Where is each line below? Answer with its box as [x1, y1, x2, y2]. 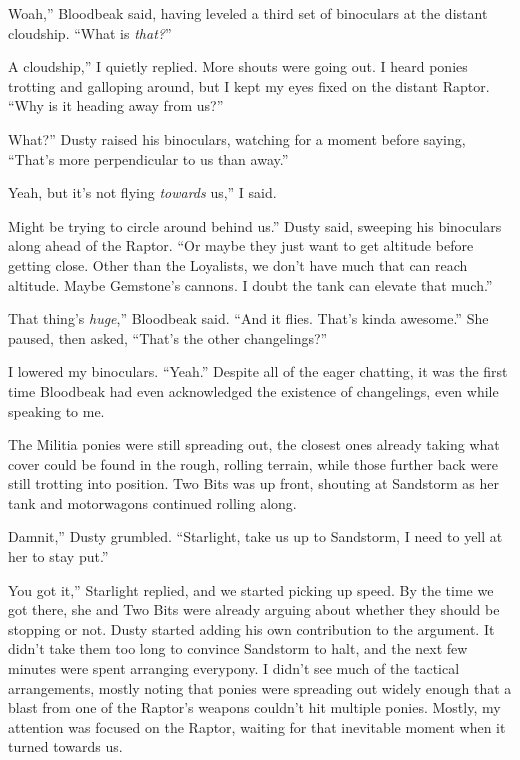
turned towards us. [8, 736, 123, 757]
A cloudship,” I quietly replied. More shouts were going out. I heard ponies [8, 56, 468, 77]
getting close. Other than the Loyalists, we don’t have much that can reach [8, 254, 468, 275]
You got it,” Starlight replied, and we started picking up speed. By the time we [8, 579, 494, 600]
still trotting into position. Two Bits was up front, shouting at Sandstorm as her [8, 473, 499, 494]
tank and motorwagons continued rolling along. [8, 492, 297, 513]
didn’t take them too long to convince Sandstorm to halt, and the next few [8, 638, 468, 659]
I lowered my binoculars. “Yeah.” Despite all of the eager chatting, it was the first [8, 361, 508, 382]
